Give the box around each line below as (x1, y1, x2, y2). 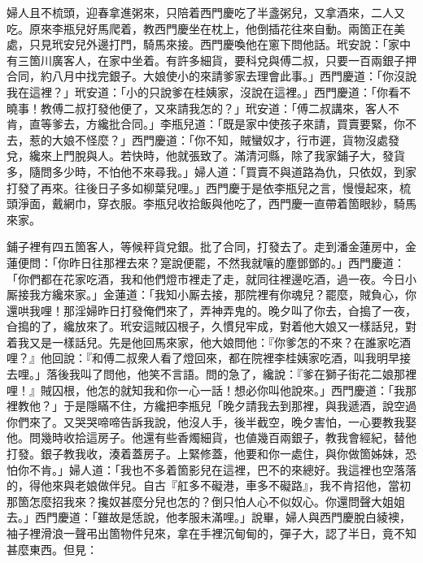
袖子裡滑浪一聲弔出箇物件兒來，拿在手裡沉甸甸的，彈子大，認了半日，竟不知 (7, 525, 416, 541)
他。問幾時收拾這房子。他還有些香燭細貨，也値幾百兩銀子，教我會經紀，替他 (7, 429, 416, 446)
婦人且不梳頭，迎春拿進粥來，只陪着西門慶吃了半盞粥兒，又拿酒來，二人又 (7, 4, 405, 20)
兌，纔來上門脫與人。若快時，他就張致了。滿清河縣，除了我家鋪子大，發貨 (7, 147, 405, 164)
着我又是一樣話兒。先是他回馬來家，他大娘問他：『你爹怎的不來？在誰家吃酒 (7, 333, 411, 350)
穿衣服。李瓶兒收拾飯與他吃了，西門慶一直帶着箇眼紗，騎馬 (97, 195, 416, 212)
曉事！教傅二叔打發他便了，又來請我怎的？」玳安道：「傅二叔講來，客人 (7, 99, 388, 116)
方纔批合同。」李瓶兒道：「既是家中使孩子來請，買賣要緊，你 (85, 115, 405, 132)
